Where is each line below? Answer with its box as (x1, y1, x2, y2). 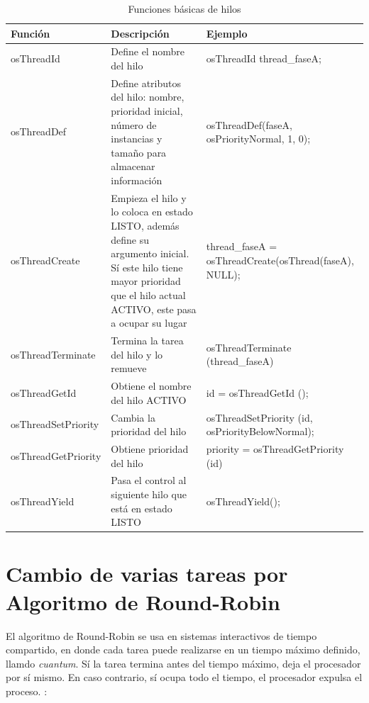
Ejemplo (206, 26, 248, 40)
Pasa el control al (111, 473, 187, 488)
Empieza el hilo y (111, 190, 187, 205)
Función (11, 26, 50, 40)
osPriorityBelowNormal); (206, 424, 314, 439)
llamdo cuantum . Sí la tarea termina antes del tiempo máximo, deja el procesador (6, 656, 361, 670)
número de (111, 117, 157, 132)
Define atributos (111, 75, 182, 90)
